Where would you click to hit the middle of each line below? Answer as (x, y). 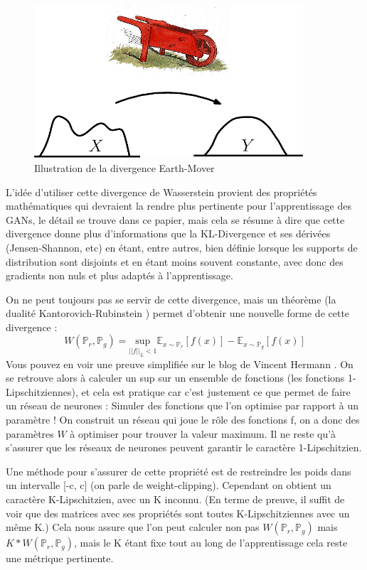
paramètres (30, 433)
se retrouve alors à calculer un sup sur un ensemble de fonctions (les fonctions (175, 378)
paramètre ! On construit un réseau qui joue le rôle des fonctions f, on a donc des (183, 420)
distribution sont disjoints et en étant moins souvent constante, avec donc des (175, 261)
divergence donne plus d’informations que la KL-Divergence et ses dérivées (168, 233)
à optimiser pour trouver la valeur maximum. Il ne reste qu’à (203, 433)
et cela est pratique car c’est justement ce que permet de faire (216, 391)
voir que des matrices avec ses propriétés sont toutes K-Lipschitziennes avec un (178, 513)
